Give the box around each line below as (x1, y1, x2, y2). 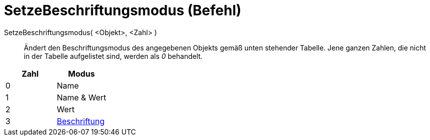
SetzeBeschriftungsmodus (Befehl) (4, 2, 242, 19)
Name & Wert (57, 92, 106, 102)
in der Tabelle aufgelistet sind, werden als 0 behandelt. (24, 51, 203, 60)
